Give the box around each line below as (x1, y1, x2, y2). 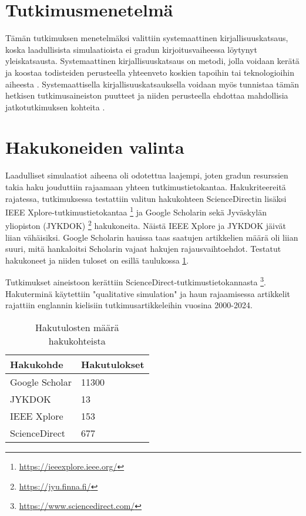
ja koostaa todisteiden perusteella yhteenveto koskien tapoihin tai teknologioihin (5, 66, 294, 78)
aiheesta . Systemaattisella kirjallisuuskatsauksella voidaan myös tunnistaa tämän (5, 77, 300, 90)
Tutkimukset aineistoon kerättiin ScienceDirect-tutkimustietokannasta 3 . (5, 274, 266, 288)
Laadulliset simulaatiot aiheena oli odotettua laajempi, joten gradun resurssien (5, 169, 288, 181)
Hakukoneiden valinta (5, 135, 184, 159)
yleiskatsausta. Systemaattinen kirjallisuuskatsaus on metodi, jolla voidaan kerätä (5, 55, 300, 67)
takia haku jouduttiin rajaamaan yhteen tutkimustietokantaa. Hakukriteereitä (5, 181, 286, 193)
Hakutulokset (81, 357, 144, 371)
